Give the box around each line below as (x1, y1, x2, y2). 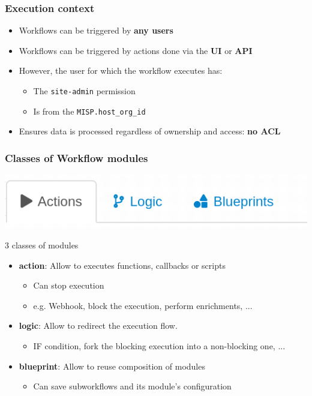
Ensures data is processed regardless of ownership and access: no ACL (19, 125, 281, 137)
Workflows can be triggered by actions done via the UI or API (19, 44, 253, 56)
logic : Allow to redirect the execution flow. (19, 319, 178, 332)
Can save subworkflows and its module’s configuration (33, 380, 232, 392)
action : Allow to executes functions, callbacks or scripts (19, 259, 226, 271)
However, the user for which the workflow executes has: (19, 64, 223, 77)
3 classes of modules (5, 239, 79, 251)
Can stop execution (33, 279, 104, 292)
